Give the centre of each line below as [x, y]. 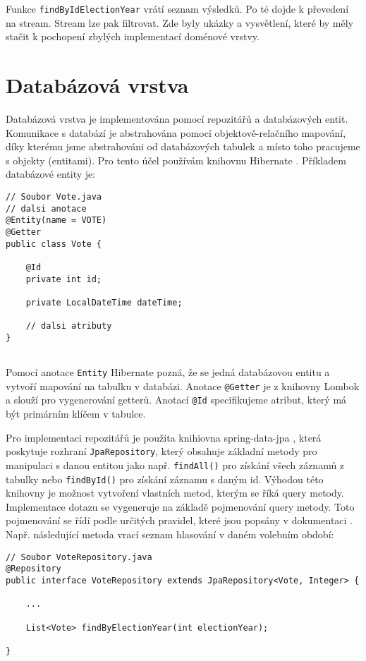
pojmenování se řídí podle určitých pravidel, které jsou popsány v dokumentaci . [179, 520]
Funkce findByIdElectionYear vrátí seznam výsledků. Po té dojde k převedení [177, 8]
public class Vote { [54, 244]
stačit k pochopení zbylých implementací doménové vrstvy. [133, 36]
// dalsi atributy [69, 326]
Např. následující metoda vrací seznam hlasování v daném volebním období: [170, 534]
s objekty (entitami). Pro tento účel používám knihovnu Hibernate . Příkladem [176, 160]
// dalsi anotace [46, 208]
